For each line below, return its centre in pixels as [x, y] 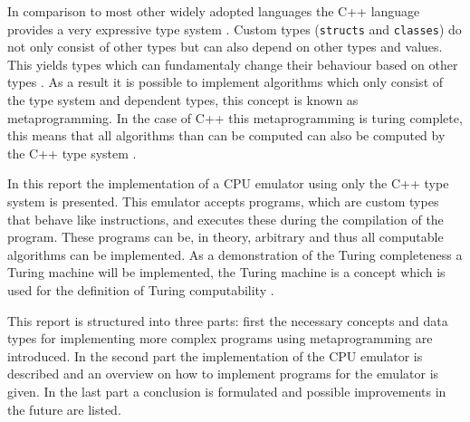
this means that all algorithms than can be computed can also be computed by [226, 135]
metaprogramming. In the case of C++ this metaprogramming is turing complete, [235, 117]
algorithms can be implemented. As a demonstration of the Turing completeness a [235, 254]
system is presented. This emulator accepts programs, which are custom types [223, 201]
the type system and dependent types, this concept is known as [183, 100]
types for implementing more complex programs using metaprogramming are [220, 338]
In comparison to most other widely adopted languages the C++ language [214, 11]
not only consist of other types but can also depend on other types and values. [225, 47]
